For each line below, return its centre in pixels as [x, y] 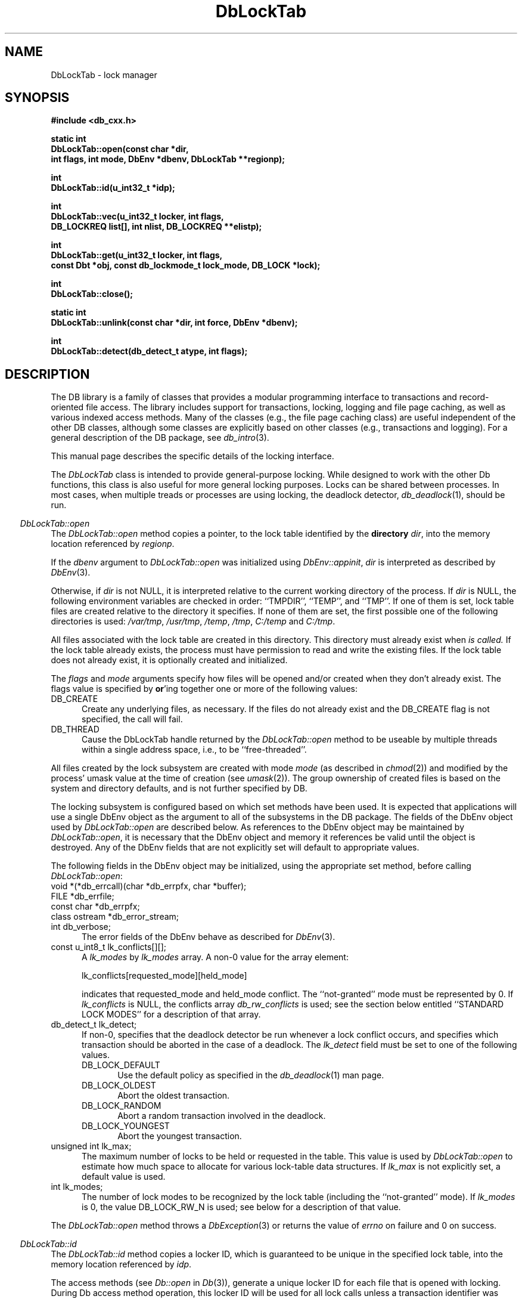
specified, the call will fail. [132, 719]
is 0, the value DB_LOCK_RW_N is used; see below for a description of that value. [241, 1207]
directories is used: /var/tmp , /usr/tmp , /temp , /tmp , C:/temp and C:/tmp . [193, 621]
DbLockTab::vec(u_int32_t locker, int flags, [137, 216]
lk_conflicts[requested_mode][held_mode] [164, 976]
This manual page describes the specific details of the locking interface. [192, 456]
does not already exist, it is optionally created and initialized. [169, 660]
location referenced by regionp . [113, 544]
